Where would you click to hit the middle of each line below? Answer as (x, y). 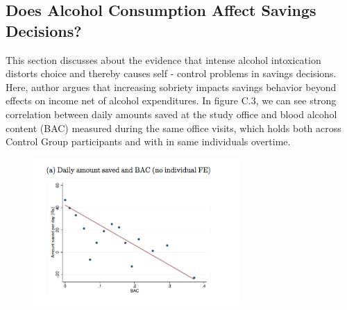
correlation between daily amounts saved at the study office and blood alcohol (171, 114)
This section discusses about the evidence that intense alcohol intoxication (163, 59)
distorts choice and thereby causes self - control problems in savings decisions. (171, 73)
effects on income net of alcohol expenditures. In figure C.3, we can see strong (171, 100)
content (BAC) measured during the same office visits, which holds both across (173, 128)
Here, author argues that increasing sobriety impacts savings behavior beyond (171, 87)
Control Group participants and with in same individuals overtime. (148, 141)
